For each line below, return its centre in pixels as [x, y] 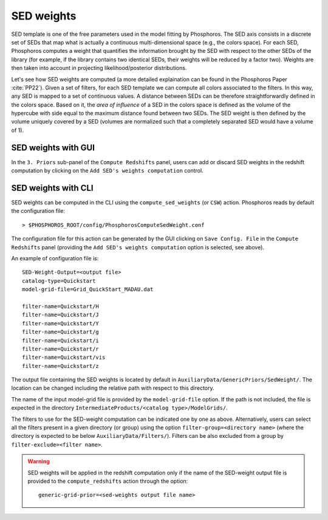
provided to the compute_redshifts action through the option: [108, 481]
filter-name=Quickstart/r [61, 349]
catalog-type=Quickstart [59, 281]
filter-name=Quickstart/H [61, 306]
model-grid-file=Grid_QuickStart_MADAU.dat [88, 289]
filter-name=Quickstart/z [61, 366]
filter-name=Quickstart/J [61, 315]
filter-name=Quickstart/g [61, 332]
